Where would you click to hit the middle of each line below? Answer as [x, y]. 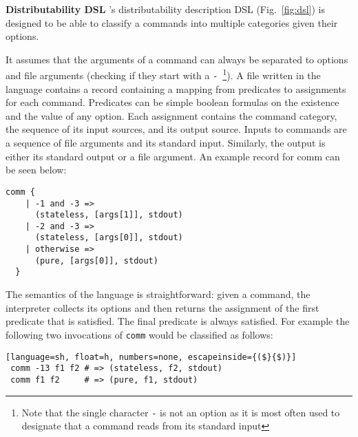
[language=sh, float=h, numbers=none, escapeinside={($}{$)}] [151, 357]
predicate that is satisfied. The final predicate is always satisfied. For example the [178, 321]
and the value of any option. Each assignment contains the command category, [171, 115]
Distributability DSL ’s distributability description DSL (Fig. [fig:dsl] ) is [165, 9]
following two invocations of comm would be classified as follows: [139, 334]
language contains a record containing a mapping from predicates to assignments [176, 88]
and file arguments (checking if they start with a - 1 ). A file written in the [163, 74]
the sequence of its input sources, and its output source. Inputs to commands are [176, 129]
